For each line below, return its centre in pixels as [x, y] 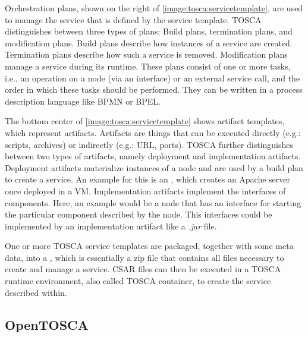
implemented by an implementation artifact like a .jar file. [111, 226]
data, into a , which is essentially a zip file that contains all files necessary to [144, 257]
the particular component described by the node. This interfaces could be [139, 214]
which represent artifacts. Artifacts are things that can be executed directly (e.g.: [153, 132]
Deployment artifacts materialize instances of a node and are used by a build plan [154, 167]
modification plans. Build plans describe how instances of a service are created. [149, 42]
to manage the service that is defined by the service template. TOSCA [133, 19]
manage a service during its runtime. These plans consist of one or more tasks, [148, 66]
